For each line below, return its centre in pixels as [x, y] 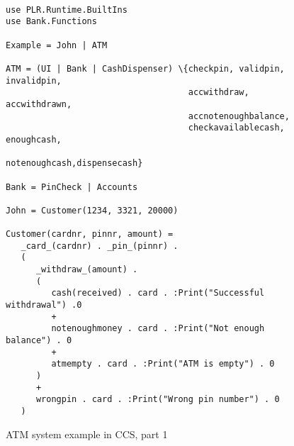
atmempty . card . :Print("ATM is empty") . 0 [163, 364]
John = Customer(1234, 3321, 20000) [92, 210]
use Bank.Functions [51, 22]
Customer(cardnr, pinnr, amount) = [90, 234]
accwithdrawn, [39, 104]
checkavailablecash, [236, 128]
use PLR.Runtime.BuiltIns [67, 10]
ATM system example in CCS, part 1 [87, 434]
